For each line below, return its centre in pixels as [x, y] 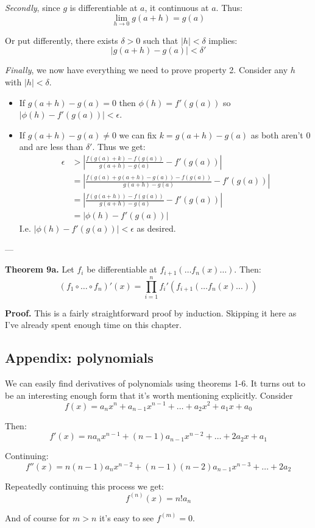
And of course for [37, 517]
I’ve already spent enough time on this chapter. [93, 325]
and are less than [51, 147]
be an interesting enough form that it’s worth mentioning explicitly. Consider [149, 395]
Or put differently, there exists [62, 40]
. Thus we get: [119, 147]
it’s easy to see [127, 517]
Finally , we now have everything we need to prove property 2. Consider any [147, 70]
